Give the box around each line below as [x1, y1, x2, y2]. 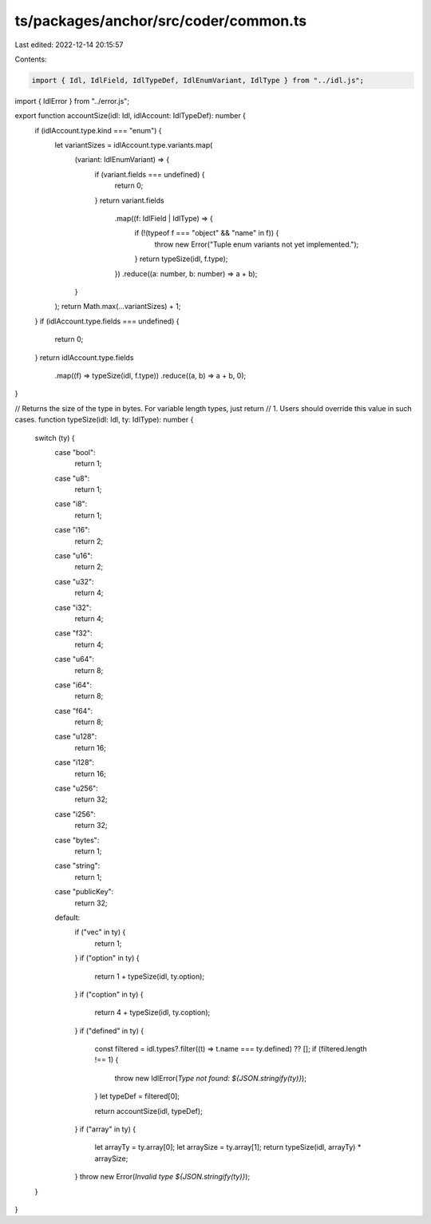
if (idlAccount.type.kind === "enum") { [34, 125, 163, 135]
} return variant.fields [94, 196, 164, 205]
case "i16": [54, 525, 91, 535]
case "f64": [54, 706, 93, 715]
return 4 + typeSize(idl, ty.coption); [94, 1008, 211, 1017]
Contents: [14, 54, 47, 64]
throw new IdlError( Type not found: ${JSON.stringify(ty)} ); [114, 1073, 307, 1083]
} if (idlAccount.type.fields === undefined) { [34, 316, 180, 326]
